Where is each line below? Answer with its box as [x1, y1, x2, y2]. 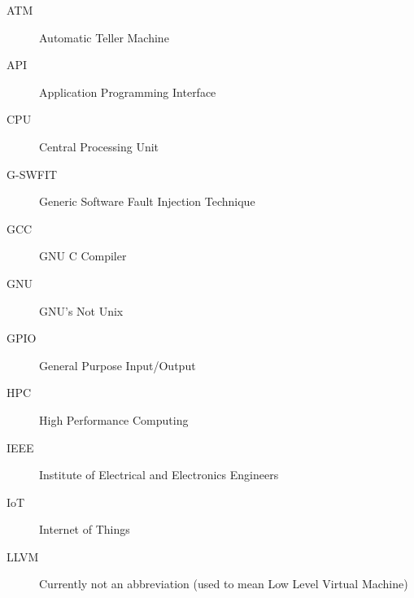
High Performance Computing [39, 411, 189, 428]
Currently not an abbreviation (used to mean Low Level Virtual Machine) [39, 575, 408, 592]
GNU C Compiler [39, 247, 127, 264]
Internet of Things [39, 521, 130, 538]
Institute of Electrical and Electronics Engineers [39, 466, 279, 483]
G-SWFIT [7, 165, 58, 182]
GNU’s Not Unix [39, 302, 124, 319]
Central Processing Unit [39, 137, 159, 155]
